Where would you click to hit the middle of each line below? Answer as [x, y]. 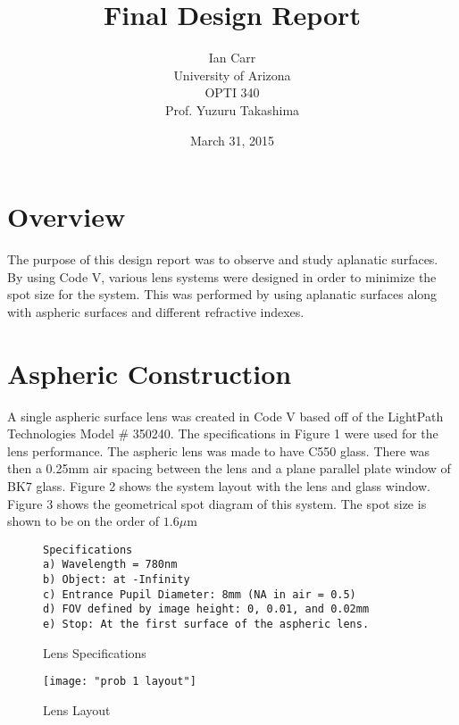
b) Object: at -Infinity [117, 579]
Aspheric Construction [150, 373]
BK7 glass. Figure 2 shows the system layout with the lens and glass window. [219, 485]
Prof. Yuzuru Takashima [232, 109]
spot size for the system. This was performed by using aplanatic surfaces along [222, 294]
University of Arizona [232, 75]
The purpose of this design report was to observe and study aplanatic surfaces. [223, 259]
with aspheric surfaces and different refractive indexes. [156, 311]
